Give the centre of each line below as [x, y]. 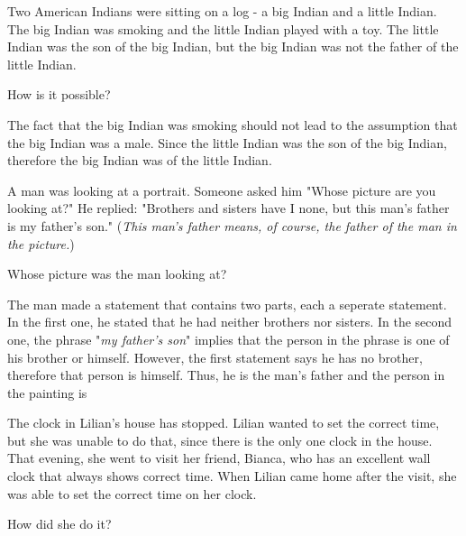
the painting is [47, 392]
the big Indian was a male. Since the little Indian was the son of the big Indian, [227, 142]
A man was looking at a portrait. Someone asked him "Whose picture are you [222, 190]
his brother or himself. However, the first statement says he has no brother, [215, 357]
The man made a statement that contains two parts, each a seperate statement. [227, 304]
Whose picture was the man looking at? [117, 274]
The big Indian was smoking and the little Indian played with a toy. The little [223, 28]
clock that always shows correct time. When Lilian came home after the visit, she [232, 476]
